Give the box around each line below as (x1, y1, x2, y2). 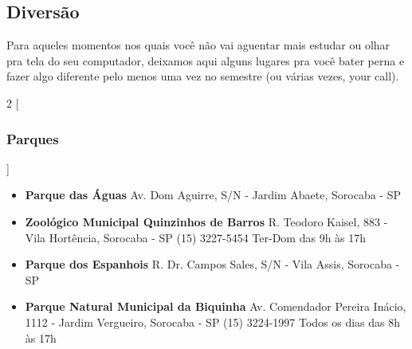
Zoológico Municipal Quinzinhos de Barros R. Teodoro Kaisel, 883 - (25, 213, 388, 229)
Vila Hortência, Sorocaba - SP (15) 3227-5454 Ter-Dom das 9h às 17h (25, 229, 367, 245)
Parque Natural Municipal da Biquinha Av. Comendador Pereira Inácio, (25, 298, 406, 315)
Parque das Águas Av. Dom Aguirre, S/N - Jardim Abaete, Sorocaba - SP (25, 186, 401, 203)
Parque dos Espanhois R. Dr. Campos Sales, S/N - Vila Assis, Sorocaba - (25, 256, 400, 273)
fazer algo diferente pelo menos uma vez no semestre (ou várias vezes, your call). (6, 68, 399, 84)
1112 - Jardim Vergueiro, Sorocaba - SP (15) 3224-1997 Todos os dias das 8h (25, 313, 401, 330)
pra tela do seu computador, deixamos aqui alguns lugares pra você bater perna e (6, 52, 405, 69)
